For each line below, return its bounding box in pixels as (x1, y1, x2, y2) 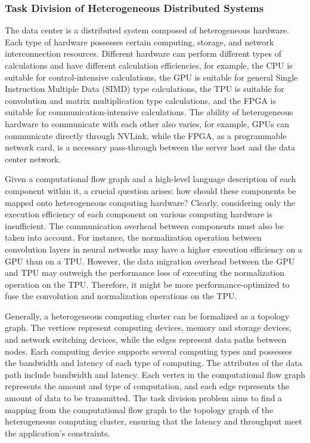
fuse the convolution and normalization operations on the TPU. (5, 290, 237, 302)
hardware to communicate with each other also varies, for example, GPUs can (5, 117, 290, 130)
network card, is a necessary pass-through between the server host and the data (5, 141, 296, 153)
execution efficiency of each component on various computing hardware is (5, 208, 273, 220)
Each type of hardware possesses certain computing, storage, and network (5, 35, 274, 48)
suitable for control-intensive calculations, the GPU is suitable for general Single (5, 70, 298, 83)
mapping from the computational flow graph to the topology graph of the (5, 403, 274, 416)
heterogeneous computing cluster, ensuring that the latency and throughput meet (5, 415, 302, 427)
